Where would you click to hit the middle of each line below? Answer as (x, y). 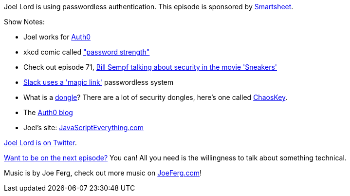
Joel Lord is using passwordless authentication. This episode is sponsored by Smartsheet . (149, 7)
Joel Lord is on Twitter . (40, 143)
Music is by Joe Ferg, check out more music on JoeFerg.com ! (103, 173)
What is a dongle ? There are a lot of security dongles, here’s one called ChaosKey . (156, 97)
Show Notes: (24, 22)
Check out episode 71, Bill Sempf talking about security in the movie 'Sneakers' (150, 67)
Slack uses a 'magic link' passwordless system (99, 82)
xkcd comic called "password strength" (87, 52)
